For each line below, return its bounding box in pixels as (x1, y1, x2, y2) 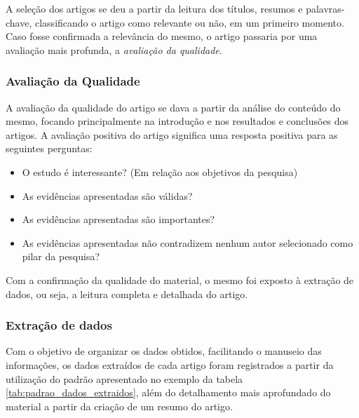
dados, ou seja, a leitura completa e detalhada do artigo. (6, 286, 248, 301)
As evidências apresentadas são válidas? (22, 188, 193, 203)
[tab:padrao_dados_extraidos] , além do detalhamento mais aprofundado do (6, 385, 331, 400)
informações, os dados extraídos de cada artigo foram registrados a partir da (6, 357, 334, 372)
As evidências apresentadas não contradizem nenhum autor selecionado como (22, 235, 353, 250)
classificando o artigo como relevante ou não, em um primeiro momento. (34, 15, 344, 29)
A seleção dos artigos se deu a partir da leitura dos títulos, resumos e (6, 1, 303, 15)
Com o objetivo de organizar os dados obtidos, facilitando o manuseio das (6, 344, 322, 358)
